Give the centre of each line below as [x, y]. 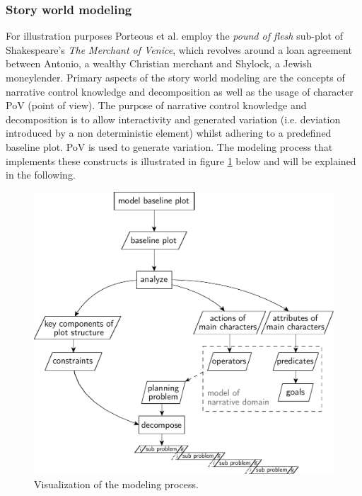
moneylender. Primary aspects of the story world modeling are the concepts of [175, 77]
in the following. [41, 175]
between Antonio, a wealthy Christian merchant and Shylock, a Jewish [159, 63]
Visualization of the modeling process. [116, 484]
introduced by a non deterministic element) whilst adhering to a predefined [169, 133]
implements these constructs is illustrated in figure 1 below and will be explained [181, 160]
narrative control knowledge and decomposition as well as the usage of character [180, 91]
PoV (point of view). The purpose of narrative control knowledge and [156, 105]
